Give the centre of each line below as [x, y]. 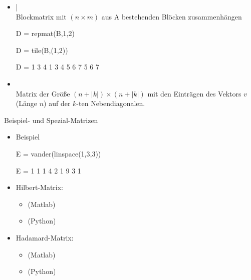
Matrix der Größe [43, 93]
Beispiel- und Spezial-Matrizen [51, 120]
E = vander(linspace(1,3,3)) [58, 153]
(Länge [26, 103]
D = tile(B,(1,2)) [42, 50]
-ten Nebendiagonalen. [111, 103]
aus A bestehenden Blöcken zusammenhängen [172, 16]
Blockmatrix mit [41, 16]
